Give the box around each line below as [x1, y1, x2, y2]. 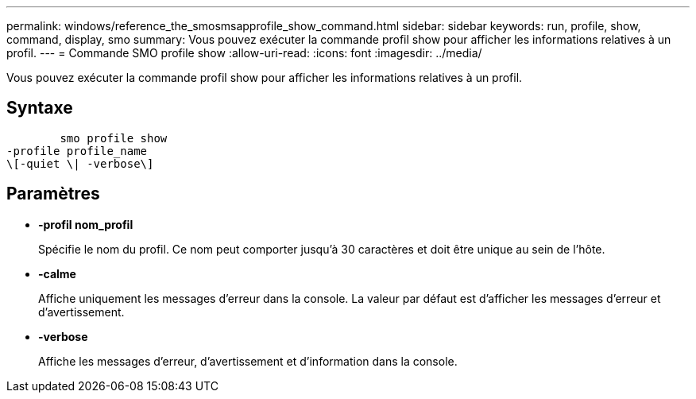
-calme [38, 266, 76, 281]
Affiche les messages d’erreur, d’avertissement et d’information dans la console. [38, 354, 458, 368]
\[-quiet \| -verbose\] [6, 157, 154, 170]
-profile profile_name [6, 144, 148, 157]
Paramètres [6, 184, 100, 204]
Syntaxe [6, 98, 73, 118]
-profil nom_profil [38, 217, 133, 231]
